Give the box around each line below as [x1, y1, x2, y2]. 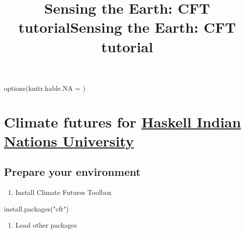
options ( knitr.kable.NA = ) [4, 83, 86, 93]
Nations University [4, 130, 134, 150]
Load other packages [15, 220, 77, 230]
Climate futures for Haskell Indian [4, 111, 241, 131]
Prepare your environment [4, 164, 141, 179]
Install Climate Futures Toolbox [15, 187, 112, 197]
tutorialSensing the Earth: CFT [18, 17, 236, 37]
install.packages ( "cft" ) [4, 203, 69, 213]
